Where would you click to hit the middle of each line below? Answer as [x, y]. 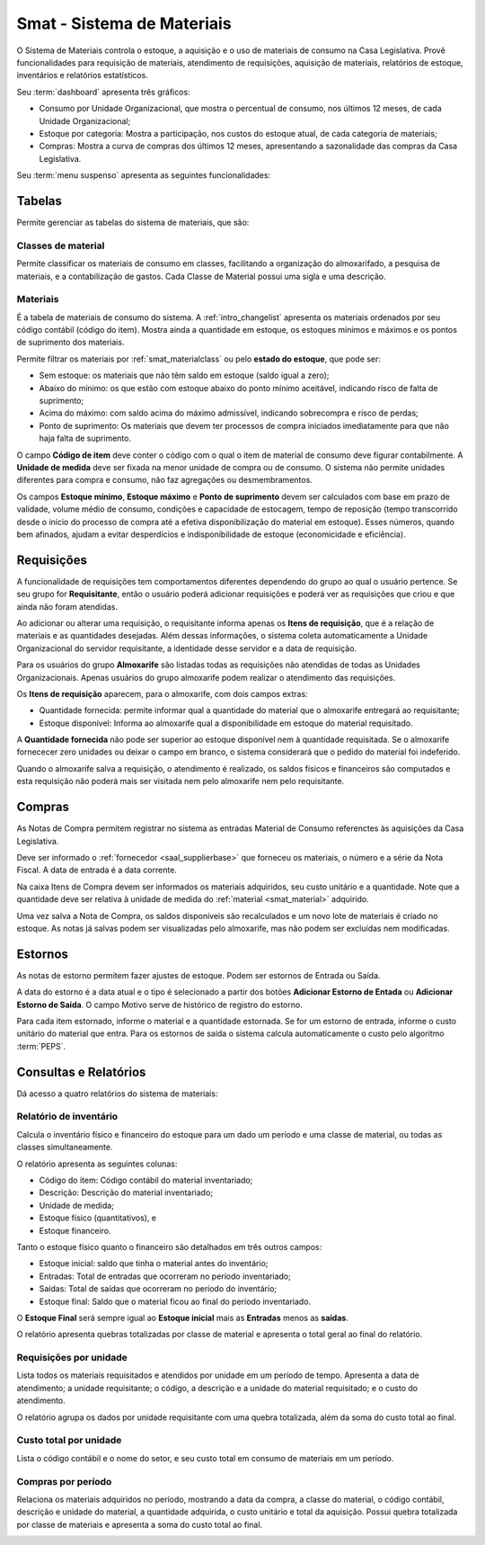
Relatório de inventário [67, 1117]
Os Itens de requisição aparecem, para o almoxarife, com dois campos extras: [163, 693]
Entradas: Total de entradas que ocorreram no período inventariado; [165, 1276]
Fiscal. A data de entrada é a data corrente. [97, 870]
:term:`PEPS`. [41, 1046]
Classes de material [61, 246]
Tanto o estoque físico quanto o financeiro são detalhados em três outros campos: [169, 1246]
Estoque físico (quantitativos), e [98, 1218]
